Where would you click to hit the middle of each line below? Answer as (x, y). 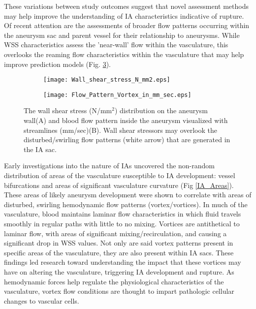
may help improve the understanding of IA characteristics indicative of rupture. (124, 15)
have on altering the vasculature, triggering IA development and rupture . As (119, 271)
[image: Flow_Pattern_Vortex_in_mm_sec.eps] (117, 95)
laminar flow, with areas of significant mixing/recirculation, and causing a (115, 233)
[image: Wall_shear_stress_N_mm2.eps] (107, 80)
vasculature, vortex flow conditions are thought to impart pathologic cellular (119, 291)
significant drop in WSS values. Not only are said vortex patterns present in (119, 243)
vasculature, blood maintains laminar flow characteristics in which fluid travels (123, 214)
